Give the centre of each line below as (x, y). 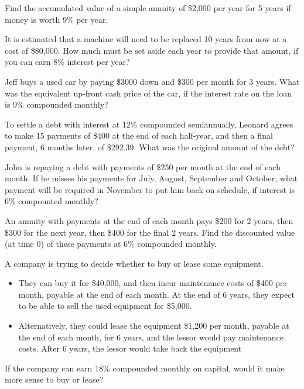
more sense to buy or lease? (54, 379)
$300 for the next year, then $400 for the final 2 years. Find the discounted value (150, 232)
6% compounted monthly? (52, 201)
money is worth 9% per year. (57, 19)
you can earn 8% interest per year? (67, 62)
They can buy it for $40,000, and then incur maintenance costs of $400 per (153, 283)
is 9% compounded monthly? (57, 104)
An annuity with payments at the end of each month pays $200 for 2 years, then (149, 220)
